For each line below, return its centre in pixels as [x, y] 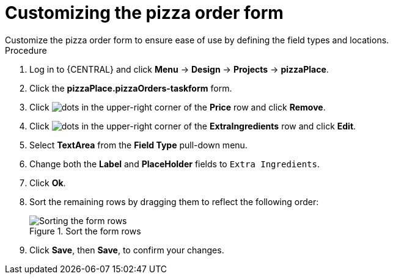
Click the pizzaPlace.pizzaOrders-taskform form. [131, 88]
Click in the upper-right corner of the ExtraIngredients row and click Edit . [193, 126]
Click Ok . [48, 183]
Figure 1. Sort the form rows [85, 231]
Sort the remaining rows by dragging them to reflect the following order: [174, 201]
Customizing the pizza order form [144, 13]
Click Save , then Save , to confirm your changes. [127, 250]
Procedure [26, 50]
